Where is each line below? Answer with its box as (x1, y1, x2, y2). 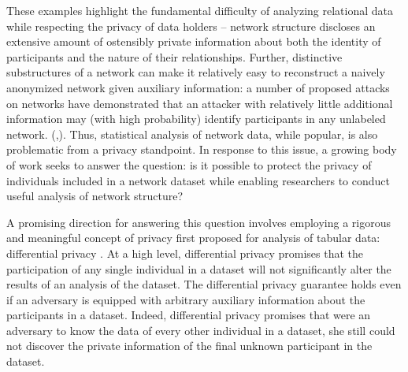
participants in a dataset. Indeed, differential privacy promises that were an (6, 307, 371, 323)
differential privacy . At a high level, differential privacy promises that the (6, 244, 364, 261)
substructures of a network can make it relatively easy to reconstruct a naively (6, 64, 385, 80)
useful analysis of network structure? (6, 188, 184, 204)
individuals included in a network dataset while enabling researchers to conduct (6, 172, 390, 188)
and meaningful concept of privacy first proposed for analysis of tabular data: (6, 229, 380, 246)
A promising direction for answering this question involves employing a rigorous (6, 214, 391, 230)
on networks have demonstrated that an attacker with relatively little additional (6, 95, 393, 111)
